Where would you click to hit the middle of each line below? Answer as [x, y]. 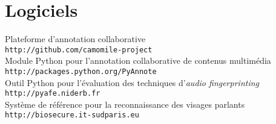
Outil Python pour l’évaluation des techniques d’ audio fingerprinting [132, 82]
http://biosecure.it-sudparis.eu [72, 115]
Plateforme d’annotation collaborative [75, 39]
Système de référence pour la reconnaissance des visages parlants [125, 104]
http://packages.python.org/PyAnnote [81, 71]
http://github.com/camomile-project [79, 50]
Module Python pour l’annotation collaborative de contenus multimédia [138, 60]
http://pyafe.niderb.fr [53, 94]
